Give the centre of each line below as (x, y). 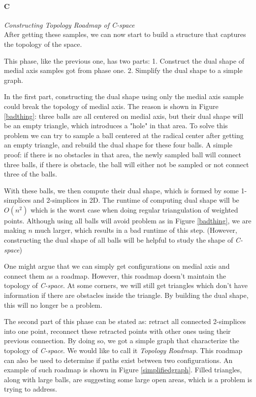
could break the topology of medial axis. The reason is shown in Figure (111, 106)
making (15, 230)
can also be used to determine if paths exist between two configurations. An (118, 360)
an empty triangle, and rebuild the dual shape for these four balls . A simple (118, 145)
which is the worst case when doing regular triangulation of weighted (134, 209)
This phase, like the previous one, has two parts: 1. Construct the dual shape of (124, 60)
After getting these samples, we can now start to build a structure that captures (125, 34)
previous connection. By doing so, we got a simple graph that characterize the (122, 341)
